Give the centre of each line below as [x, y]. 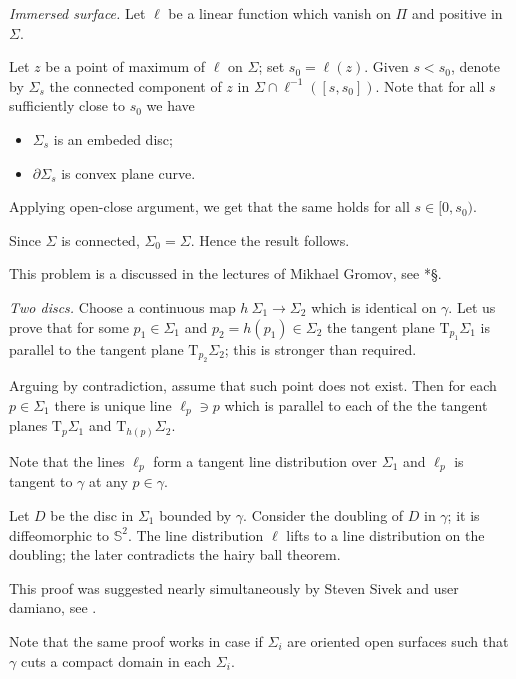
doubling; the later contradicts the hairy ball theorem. [175, 554]
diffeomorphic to [59, 534]
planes [28, 425]
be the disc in [92, 514]
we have [170, 105]
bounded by [195, 514]
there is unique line [113, 404]
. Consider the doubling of [323, 514]
